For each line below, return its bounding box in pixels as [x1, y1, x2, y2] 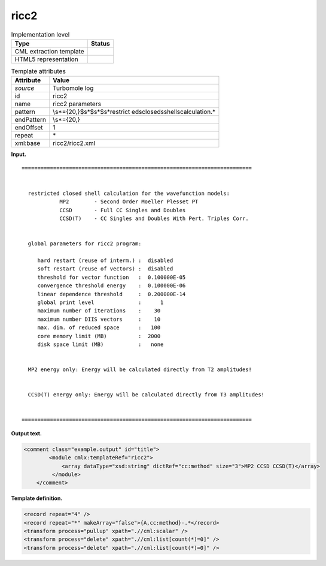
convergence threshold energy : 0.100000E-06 [37, 282, 186, 289]
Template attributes [11, 67, 66, 76]
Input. [11, 150, 26, 158]
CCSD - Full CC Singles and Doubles [59, 207, 186, 213]
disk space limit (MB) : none [37, 341, 164, 348]
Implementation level [11, 30, 70, 38]
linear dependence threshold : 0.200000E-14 [37, 291, 186, 297]
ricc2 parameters [53, 100, 102, 108]
